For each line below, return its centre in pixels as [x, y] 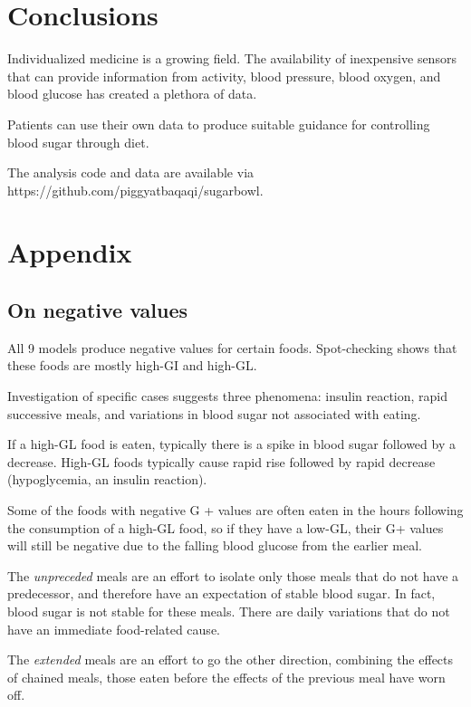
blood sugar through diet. [78, 142]
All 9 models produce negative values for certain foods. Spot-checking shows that [232, 347]
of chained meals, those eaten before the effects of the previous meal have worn [226, 677]
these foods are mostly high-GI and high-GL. [132, 365]
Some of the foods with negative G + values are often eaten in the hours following [235, 510]
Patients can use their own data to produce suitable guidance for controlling [219, 124]
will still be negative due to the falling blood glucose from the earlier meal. [215, 545]
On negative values [98, 310]
